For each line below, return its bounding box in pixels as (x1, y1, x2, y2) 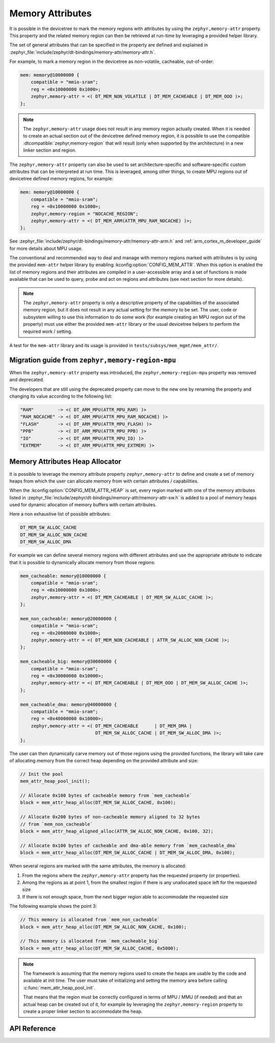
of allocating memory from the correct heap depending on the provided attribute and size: (9, 757, 199, 763)
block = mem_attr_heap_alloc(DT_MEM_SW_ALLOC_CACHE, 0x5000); (20, 945, 179, 951)
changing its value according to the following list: (9, 393, 113, 399)
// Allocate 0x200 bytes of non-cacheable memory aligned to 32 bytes (20, 814, 201, 820)
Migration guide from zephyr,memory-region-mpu (9, 355, 176, 365)
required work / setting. (23, 328, 72, 334)
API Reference (9, 1024, 56, 1033)
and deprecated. (9, 377, 44, 383)
